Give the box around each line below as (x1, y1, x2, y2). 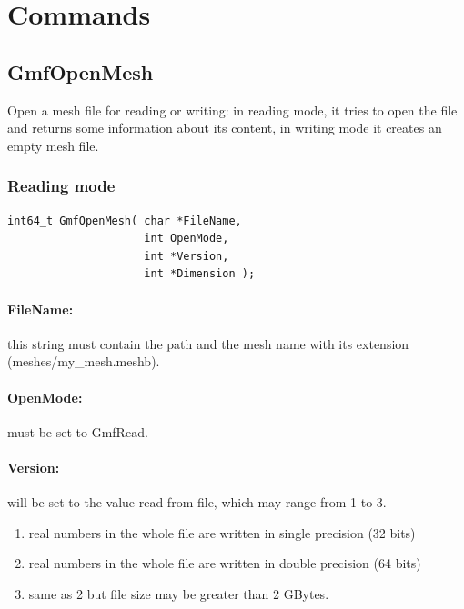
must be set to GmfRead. (7, 422, 148, 441)
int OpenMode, (144, 232, 229, 245)
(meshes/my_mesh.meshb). (7, 352, 160, 371)
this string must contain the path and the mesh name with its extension (7, 334, 409, 353)
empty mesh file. (7, 135, 99, 155)
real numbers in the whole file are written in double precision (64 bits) (28, 554, 421, 573)
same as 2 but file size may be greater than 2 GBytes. (28, 584, 329, 603)
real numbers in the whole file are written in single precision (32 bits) (28, 523, 416, 542)
